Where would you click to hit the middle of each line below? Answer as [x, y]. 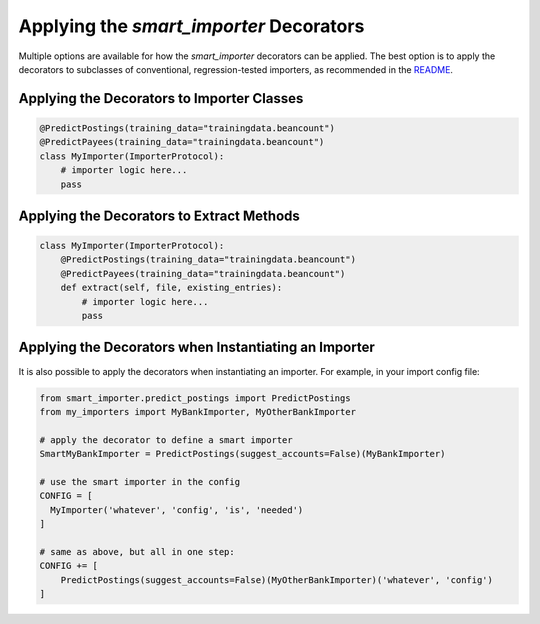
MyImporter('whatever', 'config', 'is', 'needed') [177, 509]
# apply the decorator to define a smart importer [166, 439]
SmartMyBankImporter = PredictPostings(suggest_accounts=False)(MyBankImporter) [242, 454]
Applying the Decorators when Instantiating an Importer [196, 347]
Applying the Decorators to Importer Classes [161, 98]
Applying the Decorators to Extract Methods [159, 215]
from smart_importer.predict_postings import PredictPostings [195, 398]
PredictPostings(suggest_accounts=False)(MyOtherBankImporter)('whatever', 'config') [277, 579]
